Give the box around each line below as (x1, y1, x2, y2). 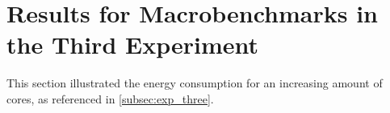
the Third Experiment (6, 28, 259, 61)
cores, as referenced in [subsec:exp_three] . (6, 90, 214, 107)
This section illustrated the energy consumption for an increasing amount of (6, 75, 383, 91)
